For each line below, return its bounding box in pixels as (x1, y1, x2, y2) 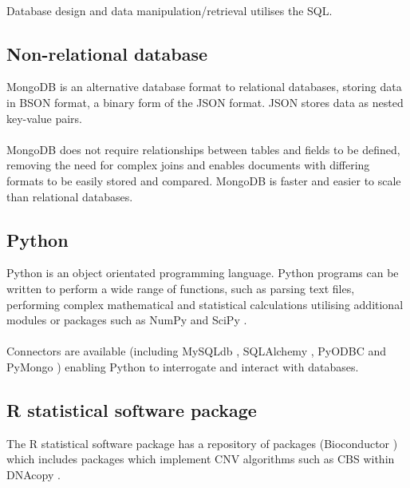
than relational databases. (6, 188, 133, 204)
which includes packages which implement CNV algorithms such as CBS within (6, 450, 395, 467)
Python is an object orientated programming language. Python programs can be (6, 264, 399, 281)
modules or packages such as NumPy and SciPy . (6, 311, 247, 328)
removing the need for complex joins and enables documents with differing (6, 157, 370, 173)
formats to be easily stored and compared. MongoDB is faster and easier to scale (6, 172, 401, 188)
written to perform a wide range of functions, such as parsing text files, (6, 280, 355, 296)
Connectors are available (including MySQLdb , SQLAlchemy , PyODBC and (6, 343, 387, 359)
